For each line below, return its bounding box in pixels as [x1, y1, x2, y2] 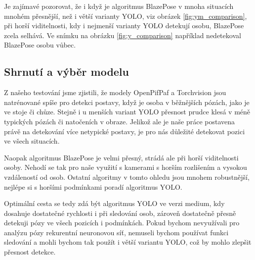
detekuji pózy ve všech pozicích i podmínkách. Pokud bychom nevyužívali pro [4, 217, 240, 228]
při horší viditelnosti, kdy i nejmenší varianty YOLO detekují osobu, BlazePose [4, 20, 244, 31]
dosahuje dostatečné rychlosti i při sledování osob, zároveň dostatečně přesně [4, 208, 236, 218]
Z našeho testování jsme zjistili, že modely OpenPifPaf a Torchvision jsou [4, 87, 226, 98]
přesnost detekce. [4, 247, 56, 257]
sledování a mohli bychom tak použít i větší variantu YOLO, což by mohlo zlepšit [4, 237, 252, 247]
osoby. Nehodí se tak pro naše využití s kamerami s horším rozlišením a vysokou [4, 162, 247, 172]
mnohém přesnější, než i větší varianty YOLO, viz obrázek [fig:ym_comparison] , [4, 10, 247, 21]
